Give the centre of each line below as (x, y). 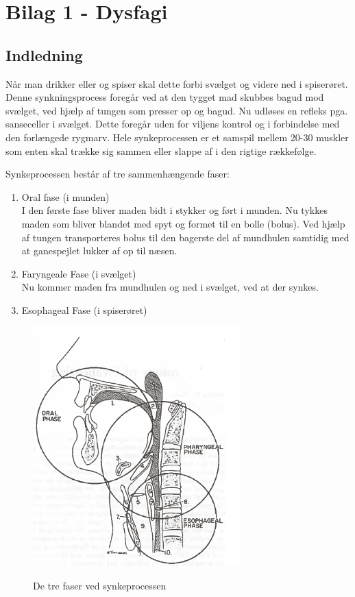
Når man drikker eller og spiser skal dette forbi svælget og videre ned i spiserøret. (177, 83)
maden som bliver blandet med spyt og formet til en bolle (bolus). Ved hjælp (183, 223)
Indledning (44, 54)
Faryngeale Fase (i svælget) (79, 273)
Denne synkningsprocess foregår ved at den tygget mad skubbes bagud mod (165, 97)
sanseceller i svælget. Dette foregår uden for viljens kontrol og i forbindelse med (173, 124)
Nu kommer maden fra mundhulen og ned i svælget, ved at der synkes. (170, 287)
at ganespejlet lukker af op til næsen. (99, 251)
